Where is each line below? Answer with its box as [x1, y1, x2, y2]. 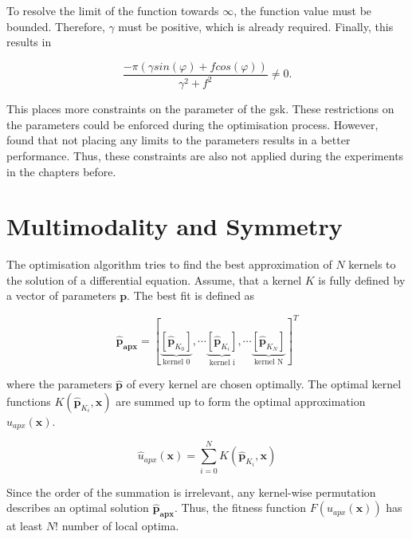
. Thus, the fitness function [174, 499, 307, 516]
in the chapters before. [6, 163, 116, 179]
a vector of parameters [6, 287, 116, 304]
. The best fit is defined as [127, 287, 255, 304]
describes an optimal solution [6, 499, 149, 516]
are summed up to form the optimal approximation [116, 393, 366, 410]
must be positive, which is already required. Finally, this [118, 18, 394, 34]
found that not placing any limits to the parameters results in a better [6, 132, 351, 148]
